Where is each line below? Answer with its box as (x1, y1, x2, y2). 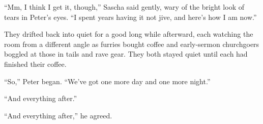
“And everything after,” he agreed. (4, 110, 112, 120)
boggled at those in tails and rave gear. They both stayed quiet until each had (4, 48, 248, 59)
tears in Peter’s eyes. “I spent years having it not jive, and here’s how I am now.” (4, 11, 257, 22)
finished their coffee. (4, 58, 67, 69)
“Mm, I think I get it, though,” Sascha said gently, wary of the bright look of (4, 2, 244, 12)
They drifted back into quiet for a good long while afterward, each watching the (4, 29, 253, 39)
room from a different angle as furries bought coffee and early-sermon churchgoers (4, 38, 259, 49)
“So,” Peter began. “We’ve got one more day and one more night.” (4, 76, 211, 86)
